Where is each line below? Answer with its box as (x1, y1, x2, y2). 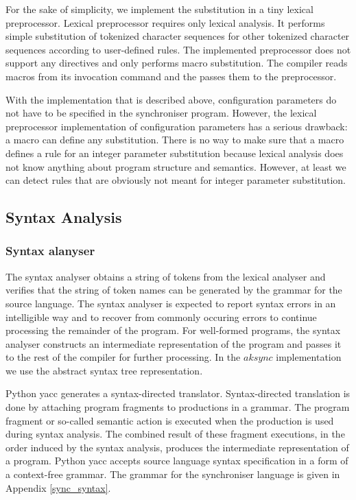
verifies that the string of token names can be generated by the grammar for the (5, 283, 342, 297)
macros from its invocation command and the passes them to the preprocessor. (5, 69, 337, 83)
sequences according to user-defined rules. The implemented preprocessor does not (5, 42, 351, 56)
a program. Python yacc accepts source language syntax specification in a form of (5, 453, 348, 468)
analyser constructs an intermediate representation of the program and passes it (5, 336, 342, 350)
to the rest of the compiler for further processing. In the (5, 350, 241, 364)
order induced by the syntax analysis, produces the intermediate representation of (5, 440, 349, 454)
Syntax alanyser (5, 242, 95, 259)
